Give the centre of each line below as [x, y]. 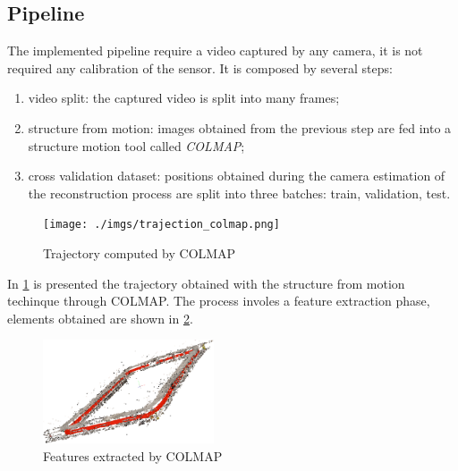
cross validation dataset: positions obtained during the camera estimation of [237, 176]
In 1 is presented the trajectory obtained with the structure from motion [206, 283]
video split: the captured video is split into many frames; [184, 98]
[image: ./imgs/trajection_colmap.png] [161, 225]
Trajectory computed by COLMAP [140, 253]
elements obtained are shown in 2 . [100, 318]
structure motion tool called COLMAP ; [136, 145]
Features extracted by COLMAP [133, 455]
